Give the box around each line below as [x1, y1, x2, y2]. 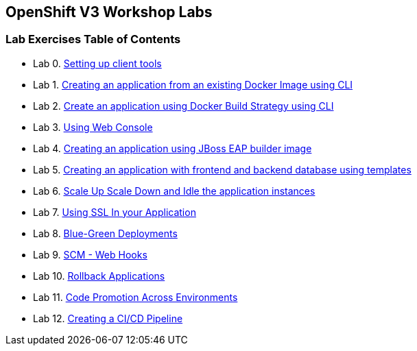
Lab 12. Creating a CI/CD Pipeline [33, 312, 183, 324]
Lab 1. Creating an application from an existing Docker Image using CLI [33, 78, 353, 90]
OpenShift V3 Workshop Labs [5, 3, 213, 21]
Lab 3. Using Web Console [33, 121, 153, 133]
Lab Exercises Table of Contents [5, 32, 181, 47]
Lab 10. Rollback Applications [33, 269, 165, 282]
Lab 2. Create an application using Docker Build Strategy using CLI [33, 99, 334, 112]
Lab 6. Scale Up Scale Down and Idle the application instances [33, 184, 315, 197]
